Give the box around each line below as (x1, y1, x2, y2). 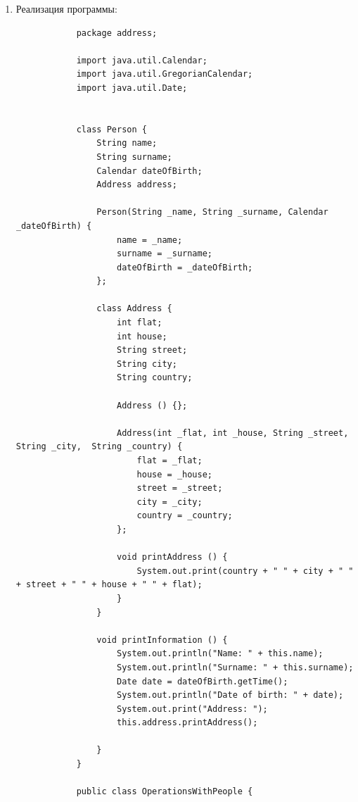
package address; (76, 27, 158, 38)
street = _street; (136, 483, 223, 494)
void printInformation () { (96, 634, 228, 645)
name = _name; (116, 234, 183, 245)
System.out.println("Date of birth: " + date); (116, 690, 344, 701)
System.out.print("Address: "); (116, 703, 268, 714)
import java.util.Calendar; (76, 55, 207, 65)
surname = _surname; (116, 249, 213, 259)
